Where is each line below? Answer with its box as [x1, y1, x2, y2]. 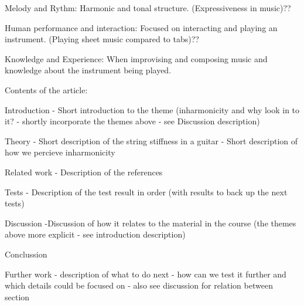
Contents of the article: [5, 83, 88, 96]
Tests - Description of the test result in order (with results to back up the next [5, 185, 288, 198]
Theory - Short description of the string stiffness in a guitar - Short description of [5, 134, 298, 147]
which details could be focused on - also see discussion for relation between [5, 279, 273, 292]
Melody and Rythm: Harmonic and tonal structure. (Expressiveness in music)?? [5, 2, 291, 13]
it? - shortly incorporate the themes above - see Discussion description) [5, 115, 260, 127]
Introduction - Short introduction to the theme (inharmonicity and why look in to [5, 103, 300, 116]
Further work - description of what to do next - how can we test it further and [5, 267, 286, 280]
